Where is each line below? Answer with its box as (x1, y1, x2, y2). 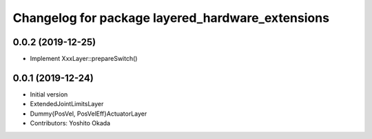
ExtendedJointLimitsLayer (30, 100, 104, 108)
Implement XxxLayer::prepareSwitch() (30, 55, 138, 63)
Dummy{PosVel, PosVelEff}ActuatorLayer (30, 110, 147, 118)
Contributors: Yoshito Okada (30, 119, 110, 127)
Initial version (30, 90, 68, 99)
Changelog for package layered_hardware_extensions (12, 10, 330, 25)
